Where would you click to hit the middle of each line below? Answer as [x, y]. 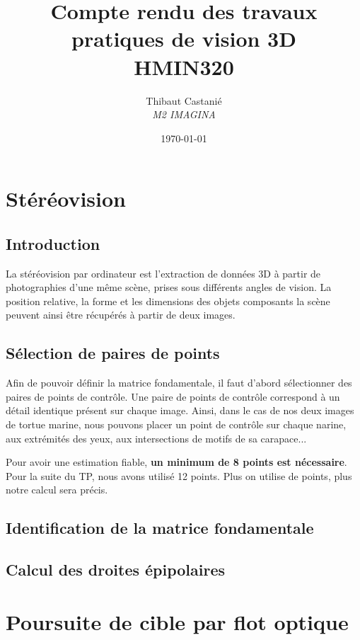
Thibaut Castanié [184, 100]
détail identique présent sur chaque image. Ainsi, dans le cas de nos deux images [180, 410]
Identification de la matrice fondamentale [160, 528]
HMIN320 [184, 66]
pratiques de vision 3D [184, 39]
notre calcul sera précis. [57, 490]
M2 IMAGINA [184, 114]
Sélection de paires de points [113, 353]
